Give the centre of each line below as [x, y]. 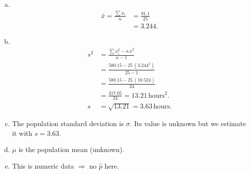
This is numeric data [43, 165]
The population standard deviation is [68, 123]
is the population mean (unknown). [71, 149]
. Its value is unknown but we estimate [188, 123]
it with [22, 133]
